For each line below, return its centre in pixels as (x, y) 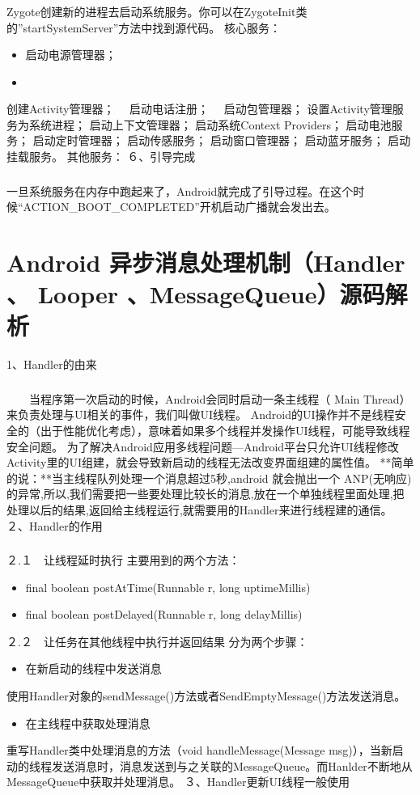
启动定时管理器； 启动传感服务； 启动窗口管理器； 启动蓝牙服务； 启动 (222, 140)
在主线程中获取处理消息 (88, 723)
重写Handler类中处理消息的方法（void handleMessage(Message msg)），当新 (199, 750)
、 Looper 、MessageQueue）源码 (196, 294)
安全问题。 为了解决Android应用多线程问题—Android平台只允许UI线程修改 (203, 446)
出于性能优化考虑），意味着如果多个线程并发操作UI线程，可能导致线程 (225, 430)
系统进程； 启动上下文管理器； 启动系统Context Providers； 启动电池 (210, 124)
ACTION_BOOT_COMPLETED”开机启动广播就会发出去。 (179, 207)
